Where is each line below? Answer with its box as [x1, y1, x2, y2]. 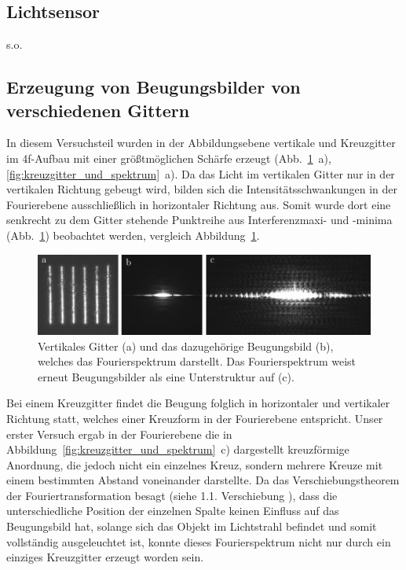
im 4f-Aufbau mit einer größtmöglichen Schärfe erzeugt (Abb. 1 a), [6, 149, 331, 166]
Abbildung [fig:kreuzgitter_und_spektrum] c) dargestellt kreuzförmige [6, 441, 349, 458]
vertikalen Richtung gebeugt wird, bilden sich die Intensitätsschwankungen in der [6, 181, 398, 197]
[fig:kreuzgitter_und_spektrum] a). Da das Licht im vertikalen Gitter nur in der [6, 165, 395, 182]
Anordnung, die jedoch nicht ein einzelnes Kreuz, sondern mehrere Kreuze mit [6, 456, 383, 473]
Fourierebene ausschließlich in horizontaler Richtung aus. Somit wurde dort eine [6, 196, 391, 212]
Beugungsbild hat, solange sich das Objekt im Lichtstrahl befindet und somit [6, 518, 377, 535]
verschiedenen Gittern [6, 97, 190, 122]
